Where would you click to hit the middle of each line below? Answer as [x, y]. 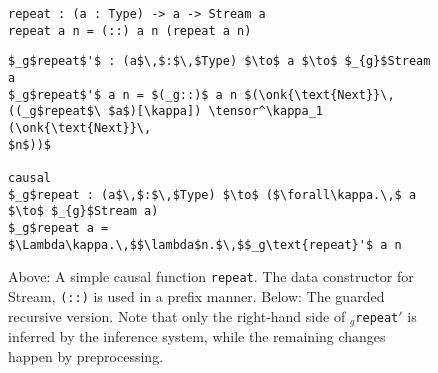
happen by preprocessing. [86, 355]
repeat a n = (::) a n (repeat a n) [130, 30]
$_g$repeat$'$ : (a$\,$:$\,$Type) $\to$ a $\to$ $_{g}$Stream [219, 61]
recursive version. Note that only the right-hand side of [177, 315]
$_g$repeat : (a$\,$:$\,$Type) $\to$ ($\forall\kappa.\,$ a [212, 194]
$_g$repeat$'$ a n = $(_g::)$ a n [123, 94]
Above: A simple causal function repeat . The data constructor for [211, 276]
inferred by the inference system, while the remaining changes [197, 335]
